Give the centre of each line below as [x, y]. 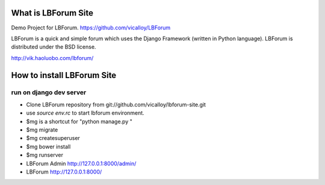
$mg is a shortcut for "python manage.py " [79, 121]
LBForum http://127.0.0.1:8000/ [64, 172]
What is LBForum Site [52, 13]
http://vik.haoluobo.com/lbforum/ [52, 58]
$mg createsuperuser [53, 138]
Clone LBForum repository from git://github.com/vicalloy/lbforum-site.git [116, 105]
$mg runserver [45, 155]
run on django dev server [49, 92]
